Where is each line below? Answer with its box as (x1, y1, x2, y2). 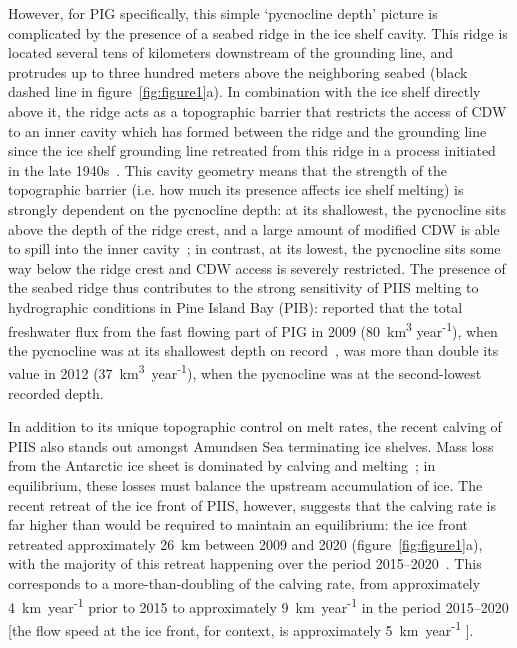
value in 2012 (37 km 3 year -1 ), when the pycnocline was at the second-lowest (8, 360, 482, 383)
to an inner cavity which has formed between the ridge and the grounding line (8, 120, 487, 141)
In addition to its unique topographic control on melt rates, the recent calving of (8, 416, 502, 437)
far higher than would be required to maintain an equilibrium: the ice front (8, 514, 468, 535)
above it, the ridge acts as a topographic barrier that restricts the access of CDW (8, 100, 507, 121)
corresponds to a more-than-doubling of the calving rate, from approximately (8, 572, 481, 593)
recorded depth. (8, 382, 104, 403)
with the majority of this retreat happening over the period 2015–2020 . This (8, 553, 482, 574)
